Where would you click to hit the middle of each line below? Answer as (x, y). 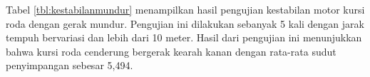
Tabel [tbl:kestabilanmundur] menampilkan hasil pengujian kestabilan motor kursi (185, 9)
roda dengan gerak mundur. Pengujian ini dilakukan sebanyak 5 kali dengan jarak (185, 23)
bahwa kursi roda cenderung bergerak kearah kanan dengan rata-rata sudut (171, 51)
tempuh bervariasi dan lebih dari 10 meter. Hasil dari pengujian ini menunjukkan (184, 37)
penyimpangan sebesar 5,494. (70, 65)
